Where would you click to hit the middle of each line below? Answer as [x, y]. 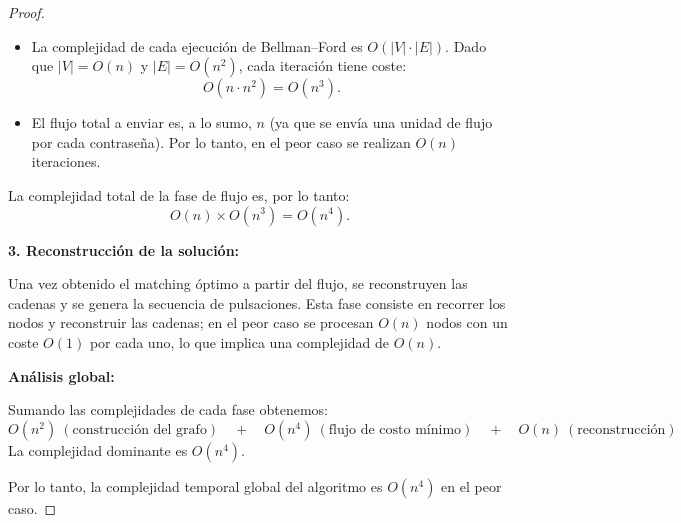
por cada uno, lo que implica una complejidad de [239, 341]
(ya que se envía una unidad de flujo [381, 122]
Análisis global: [61, 375]
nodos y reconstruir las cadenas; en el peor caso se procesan [191, 322]
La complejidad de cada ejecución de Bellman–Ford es [197, 45]
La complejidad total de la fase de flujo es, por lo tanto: [179, 194]
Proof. [26, 12]
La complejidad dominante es [98, 449]
